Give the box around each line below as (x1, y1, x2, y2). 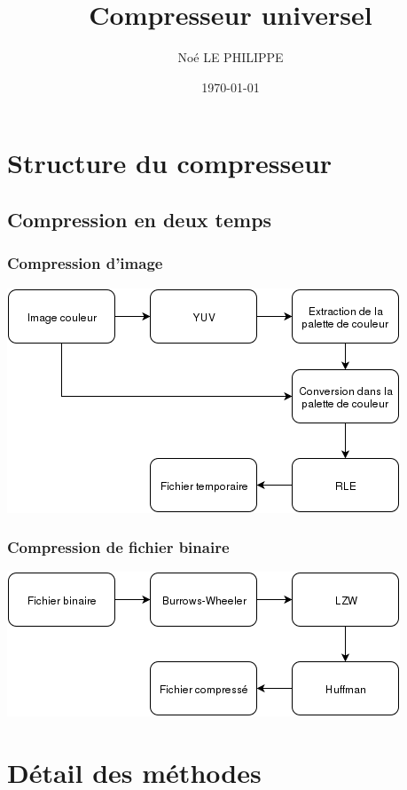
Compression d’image (7, 252, 163, 274)
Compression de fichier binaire (7, 536, 230, 558)
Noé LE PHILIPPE (177, 48, 284, 67)
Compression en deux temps (7, 205, 272, 233)
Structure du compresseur (7, 145, 333, 181)
